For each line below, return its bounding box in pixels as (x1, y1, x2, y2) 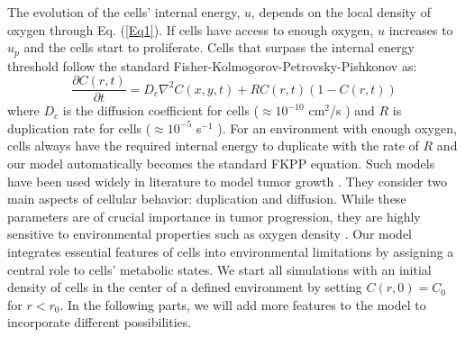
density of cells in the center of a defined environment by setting (7, 278, 362, 296)
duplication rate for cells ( (7, 118, 151, 137)
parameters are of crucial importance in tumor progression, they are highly (7, 206, 421, 225)
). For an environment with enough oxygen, (217, 118, 457, 137)
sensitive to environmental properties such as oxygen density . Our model (7, 224, 412, 243)
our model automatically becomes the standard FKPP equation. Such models (7, 154, 435, 173)
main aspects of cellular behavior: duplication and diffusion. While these (7, 189, 406, 208)
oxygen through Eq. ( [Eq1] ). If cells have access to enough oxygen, (7, 20, 374, 39)
